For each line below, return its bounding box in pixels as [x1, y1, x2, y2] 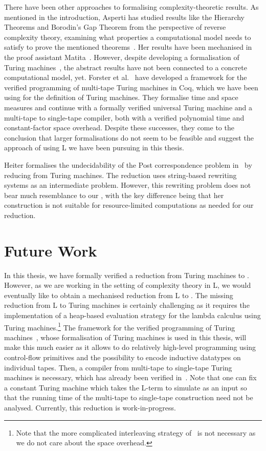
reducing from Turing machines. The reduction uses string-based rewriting [4, 169, 237, 180]
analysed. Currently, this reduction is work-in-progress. [4, 402, 176, 413]
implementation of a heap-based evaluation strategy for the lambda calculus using [4, 309, 261, 320]
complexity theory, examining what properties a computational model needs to [4, 31, 251, 42]
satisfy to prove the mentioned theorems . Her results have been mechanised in [4, 42, 252, 52]
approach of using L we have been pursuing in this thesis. [4, 142, 184, 153]
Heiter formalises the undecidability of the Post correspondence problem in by [4, 159, 252, 170]
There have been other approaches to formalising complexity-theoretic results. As [4, 2, 259, 12]
